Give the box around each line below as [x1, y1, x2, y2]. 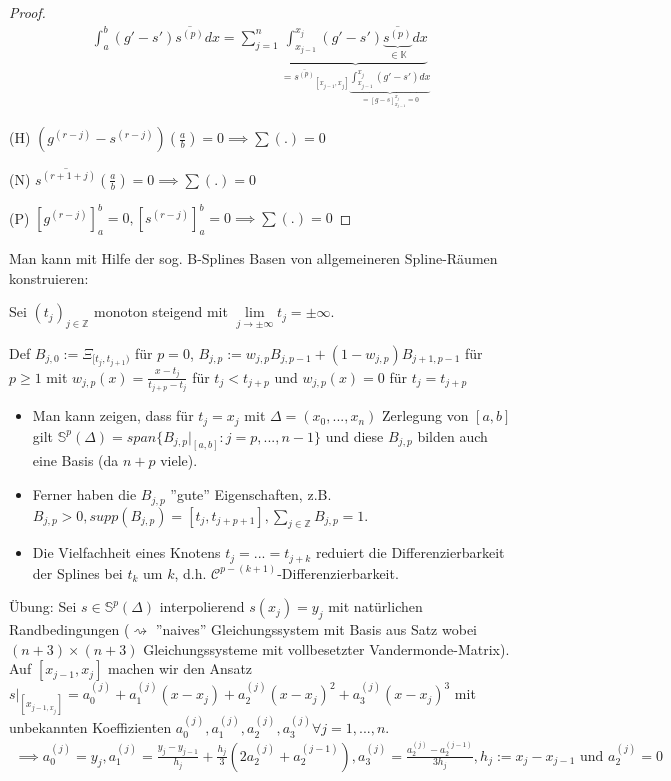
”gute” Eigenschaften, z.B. [170, 484, 332, 505]
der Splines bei [32, 562, 123, 583]
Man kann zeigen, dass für [32, 405, 194, 426]
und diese [325, 425, 384, 446]
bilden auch [417, 425, 488, 446]
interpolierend [159, 596, 245, 617]
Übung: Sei [9, 596, 77, 617]
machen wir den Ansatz [108, 658, 253, 679]
